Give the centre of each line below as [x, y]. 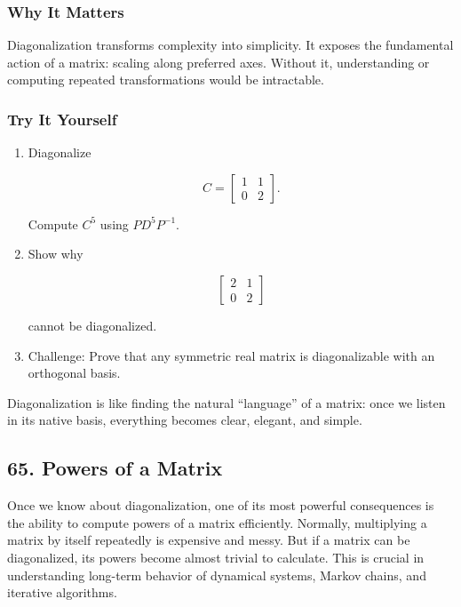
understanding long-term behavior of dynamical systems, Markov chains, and [217, 575]
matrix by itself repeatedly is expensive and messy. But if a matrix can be [209, 540]
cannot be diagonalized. [92, 325]
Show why [56, 254]
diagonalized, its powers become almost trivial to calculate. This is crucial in [216, 557]
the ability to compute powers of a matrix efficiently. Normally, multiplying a [217, 522]
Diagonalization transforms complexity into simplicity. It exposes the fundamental [230, 45]
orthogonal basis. [74, 373]
